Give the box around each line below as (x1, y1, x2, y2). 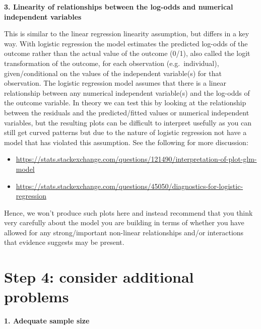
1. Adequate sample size (4, 315, 90, 326)
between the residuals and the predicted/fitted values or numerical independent (4, 107, 249, 117)
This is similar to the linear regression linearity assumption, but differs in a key (4, 28, 249, 39)
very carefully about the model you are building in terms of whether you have (4, 217, 244, 228)
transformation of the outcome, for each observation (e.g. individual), (4, 57, 219, 68)
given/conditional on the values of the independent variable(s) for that (4, 68, 222, 78)
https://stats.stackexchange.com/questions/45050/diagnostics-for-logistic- (16, 180, 243, 191)
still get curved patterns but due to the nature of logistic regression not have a (4, 127, 247, 138)
